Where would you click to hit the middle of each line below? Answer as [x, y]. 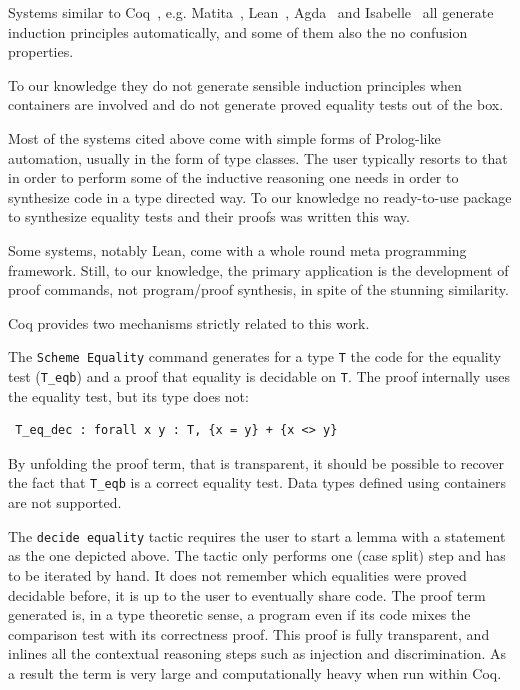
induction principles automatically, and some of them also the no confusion [238, 31]
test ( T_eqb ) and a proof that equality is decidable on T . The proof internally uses [259, 375]
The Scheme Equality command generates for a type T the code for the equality [255, 356]
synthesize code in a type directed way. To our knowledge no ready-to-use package [260, 196]
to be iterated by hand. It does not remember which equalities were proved [237, 574]
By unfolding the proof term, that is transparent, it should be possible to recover [256, 462]
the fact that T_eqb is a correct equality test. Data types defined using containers [257, 482]
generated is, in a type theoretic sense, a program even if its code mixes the [239, 614]
